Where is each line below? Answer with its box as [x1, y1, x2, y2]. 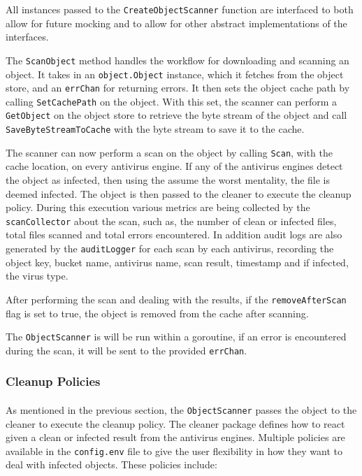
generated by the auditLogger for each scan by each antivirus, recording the [6, 241, 334, 256]
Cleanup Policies [6, 373, 101, 390]
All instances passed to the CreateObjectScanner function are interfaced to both [6, 2, 354, 16]
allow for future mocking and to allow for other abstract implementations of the [6, 15, 347, 30]
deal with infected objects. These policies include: [6, 457, 217, 472]
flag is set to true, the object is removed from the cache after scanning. [6, 305, 309, 320]
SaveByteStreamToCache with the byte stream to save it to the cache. [6, 122, 305, 136]
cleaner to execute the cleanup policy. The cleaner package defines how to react [6, 416, 345, 431]
